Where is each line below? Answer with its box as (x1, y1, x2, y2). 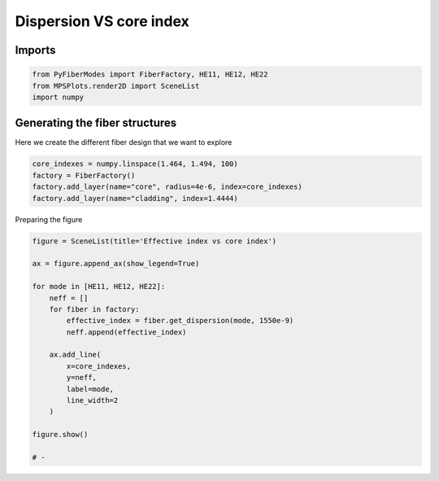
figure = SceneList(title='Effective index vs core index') (32, 236, 277, 246)
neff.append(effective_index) (66, 327, 187, 337)
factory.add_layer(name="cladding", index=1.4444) (32, 194, 239, 203)
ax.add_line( (49, 350, 102, 360)
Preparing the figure (15, 214, 83, 224)
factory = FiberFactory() (32, 171, 136, 180)
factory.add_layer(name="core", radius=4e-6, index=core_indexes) (32, 182, 302, 191)
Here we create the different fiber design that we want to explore (15, 138, 233, 147)
